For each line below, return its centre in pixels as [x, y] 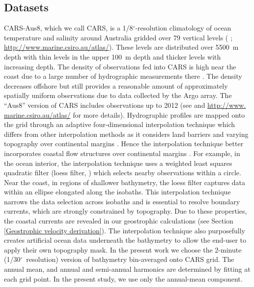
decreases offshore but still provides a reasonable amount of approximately [116, 85]
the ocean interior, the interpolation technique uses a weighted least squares [118, 163]
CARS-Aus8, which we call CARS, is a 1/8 [69, 28]
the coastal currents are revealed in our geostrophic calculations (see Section [119, 221]
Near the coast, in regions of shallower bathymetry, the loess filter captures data [125, 182]
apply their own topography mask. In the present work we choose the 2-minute [123, 249]
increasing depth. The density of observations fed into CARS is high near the [120, 66]
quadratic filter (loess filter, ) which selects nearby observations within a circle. [123, 173]
